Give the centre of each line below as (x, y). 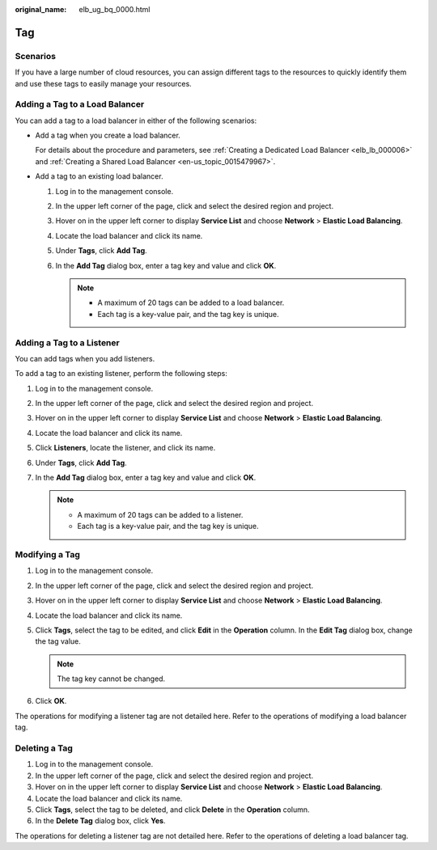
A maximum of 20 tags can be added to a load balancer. (191, 302)
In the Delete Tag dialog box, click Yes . (100, 821)
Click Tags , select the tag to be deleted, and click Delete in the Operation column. (173, 810)
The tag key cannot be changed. (111, 679)
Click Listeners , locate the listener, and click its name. (125, 448)
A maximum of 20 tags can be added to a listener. (160, 514)
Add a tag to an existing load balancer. (99, 176)
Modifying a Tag (48, 554)
